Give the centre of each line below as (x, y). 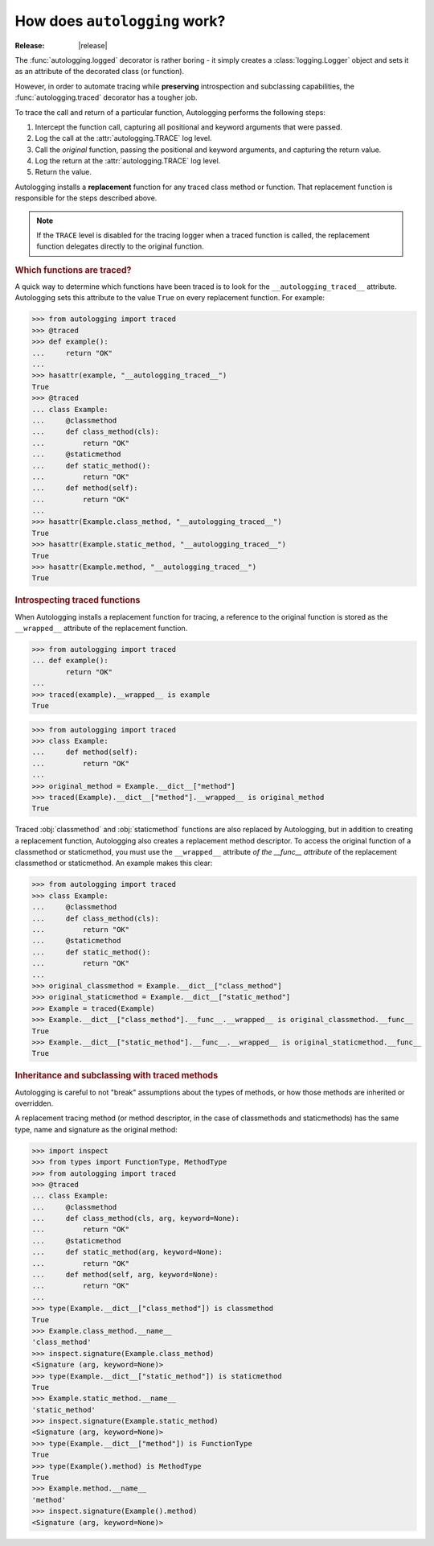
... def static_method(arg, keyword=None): (127, 1252)
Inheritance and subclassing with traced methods (117, 1076)
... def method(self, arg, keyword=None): (125, 1275)
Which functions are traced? (73, 270)
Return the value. (63, 172)
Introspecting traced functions (78, 600)
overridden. (34, 1103)
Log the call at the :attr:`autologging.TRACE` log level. (123, 138)
